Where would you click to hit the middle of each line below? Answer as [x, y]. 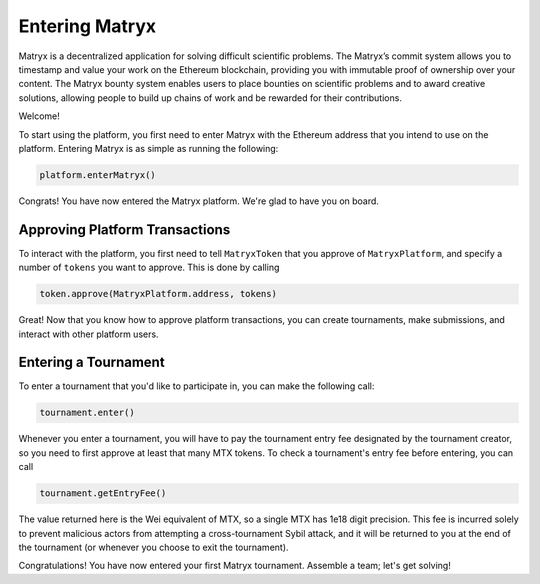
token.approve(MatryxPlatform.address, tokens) [158, 294]
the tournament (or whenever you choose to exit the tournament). [153, 547]
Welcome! [39, 116]
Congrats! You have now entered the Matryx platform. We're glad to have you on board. [199, 201]
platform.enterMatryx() [98, 174]
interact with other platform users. [88, 334]
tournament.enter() [87, 413]
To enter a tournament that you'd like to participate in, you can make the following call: [196, 386]
